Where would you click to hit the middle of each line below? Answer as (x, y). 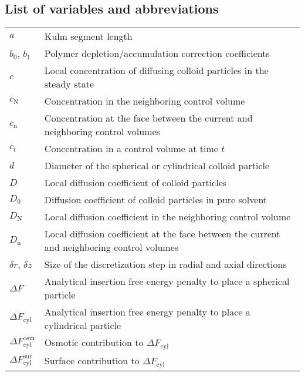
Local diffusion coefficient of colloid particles (135, 183)
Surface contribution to (92, 361)
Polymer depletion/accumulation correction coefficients (157, 53)
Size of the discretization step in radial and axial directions (165, 264)
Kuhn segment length (88, 36)
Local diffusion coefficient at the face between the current (162, 234)
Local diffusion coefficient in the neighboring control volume (167, 217)
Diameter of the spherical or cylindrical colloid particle (157, 166)
